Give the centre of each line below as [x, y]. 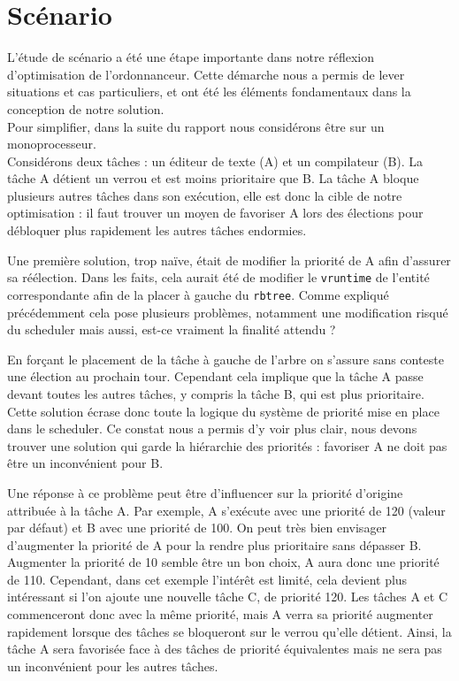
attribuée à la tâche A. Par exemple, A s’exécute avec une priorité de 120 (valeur [226, 510]
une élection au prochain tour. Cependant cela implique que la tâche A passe [215, 376]
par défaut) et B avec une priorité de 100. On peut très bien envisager [197, 528]
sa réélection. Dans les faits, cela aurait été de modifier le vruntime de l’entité [218, 277]
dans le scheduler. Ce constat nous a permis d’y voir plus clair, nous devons [212, 428]
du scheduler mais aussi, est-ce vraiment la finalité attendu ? [172, 329]
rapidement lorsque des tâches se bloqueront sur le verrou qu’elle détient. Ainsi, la [229, 631]
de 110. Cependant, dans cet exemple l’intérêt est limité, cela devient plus [207, 579]
